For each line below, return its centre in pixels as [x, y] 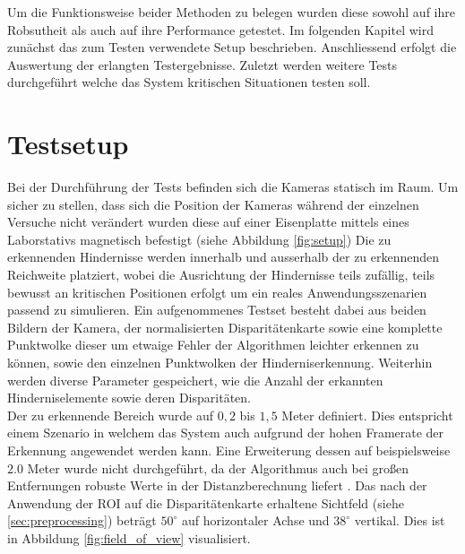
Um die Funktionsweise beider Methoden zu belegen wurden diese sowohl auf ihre [231, 12]
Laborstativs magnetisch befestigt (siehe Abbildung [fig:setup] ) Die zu [199, 239]
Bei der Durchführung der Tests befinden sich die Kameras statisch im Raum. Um [233, 187]
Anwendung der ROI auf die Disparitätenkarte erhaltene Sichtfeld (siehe [206, 502]
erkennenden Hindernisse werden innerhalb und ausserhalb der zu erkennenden [224, 257]
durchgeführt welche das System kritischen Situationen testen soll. [189, 82]
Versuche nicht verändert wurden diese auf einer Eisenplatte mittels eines [208, 222]
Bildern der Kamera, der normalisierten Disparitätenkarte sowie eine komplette [225, 327]
